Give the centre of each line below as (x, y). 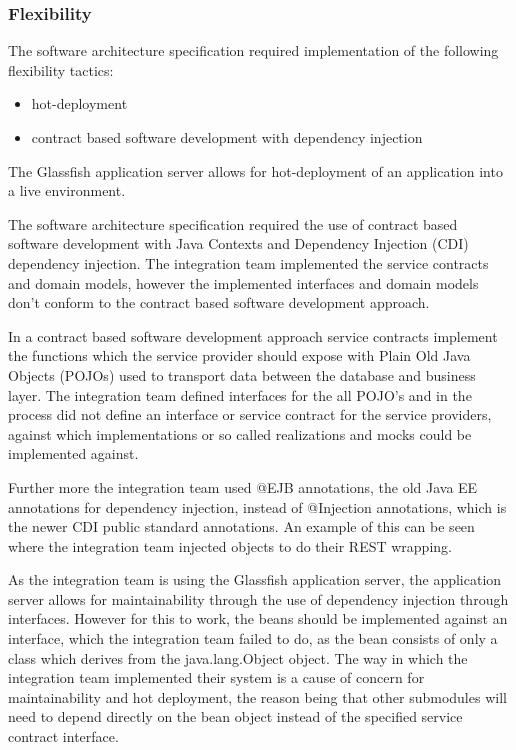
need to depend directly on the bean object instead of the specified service (235, 716)
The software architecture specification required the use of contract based (233, 223)
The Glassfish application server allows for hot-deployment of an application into (255, 170)
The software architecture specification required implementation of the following (253, 50)
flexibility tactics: (61, 69)
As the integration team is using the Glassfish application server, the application (255, 579)
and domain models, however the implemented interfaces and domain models (243, 282)
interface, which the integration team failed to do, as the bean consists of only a (253, 638)
